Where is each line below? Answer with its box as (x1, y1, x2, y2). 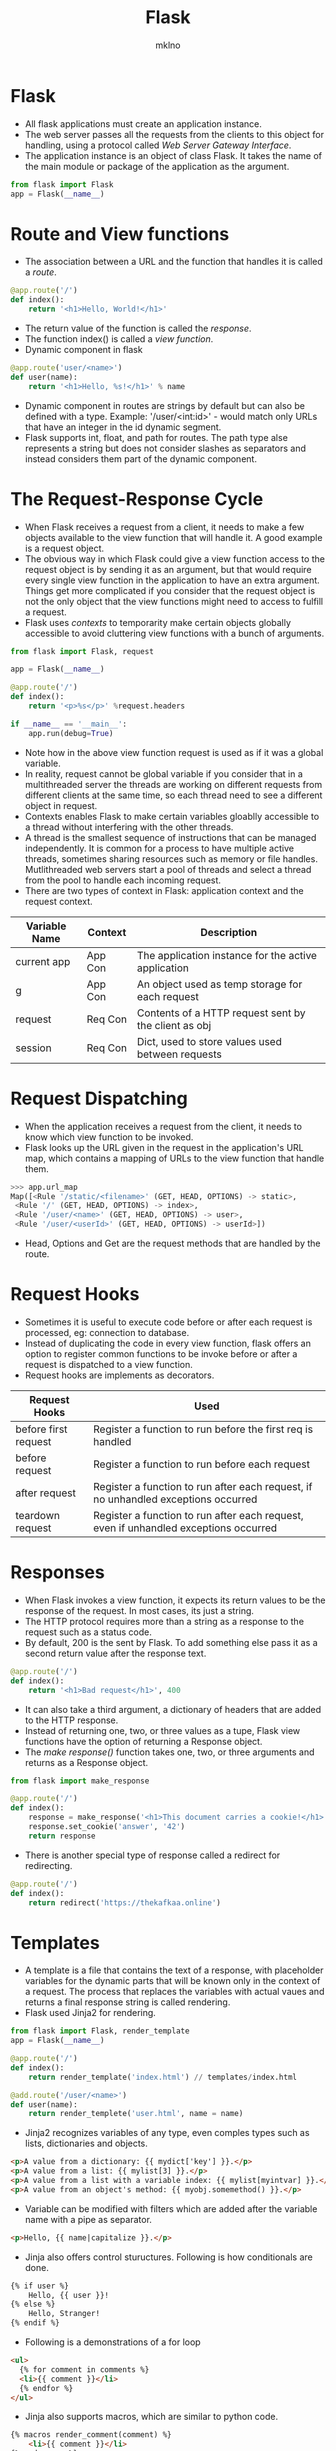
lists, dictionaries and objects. (24, 2137, 148, 2150)
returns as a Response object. (24, 1756, 149, 1768)
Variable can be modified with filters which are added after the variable (24, 2202, 318, 2215)
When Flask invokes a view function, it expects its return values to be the (24, 1594, 326, 1606)
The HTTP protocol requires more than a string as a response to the (24, 1615, 305, 1627)
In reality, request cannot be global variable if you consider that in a (24, 767, 303, 780)
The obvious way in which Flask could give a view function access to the (24, 552, 325, 565)
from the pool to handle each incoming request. (24, 874, 222, 886)
